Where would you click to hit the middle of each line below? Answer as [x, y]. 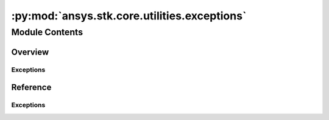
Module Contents [47, 32]
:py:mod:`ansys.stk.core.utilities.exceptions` [129, 16]
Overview [30, 52]
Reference [31, 88]
